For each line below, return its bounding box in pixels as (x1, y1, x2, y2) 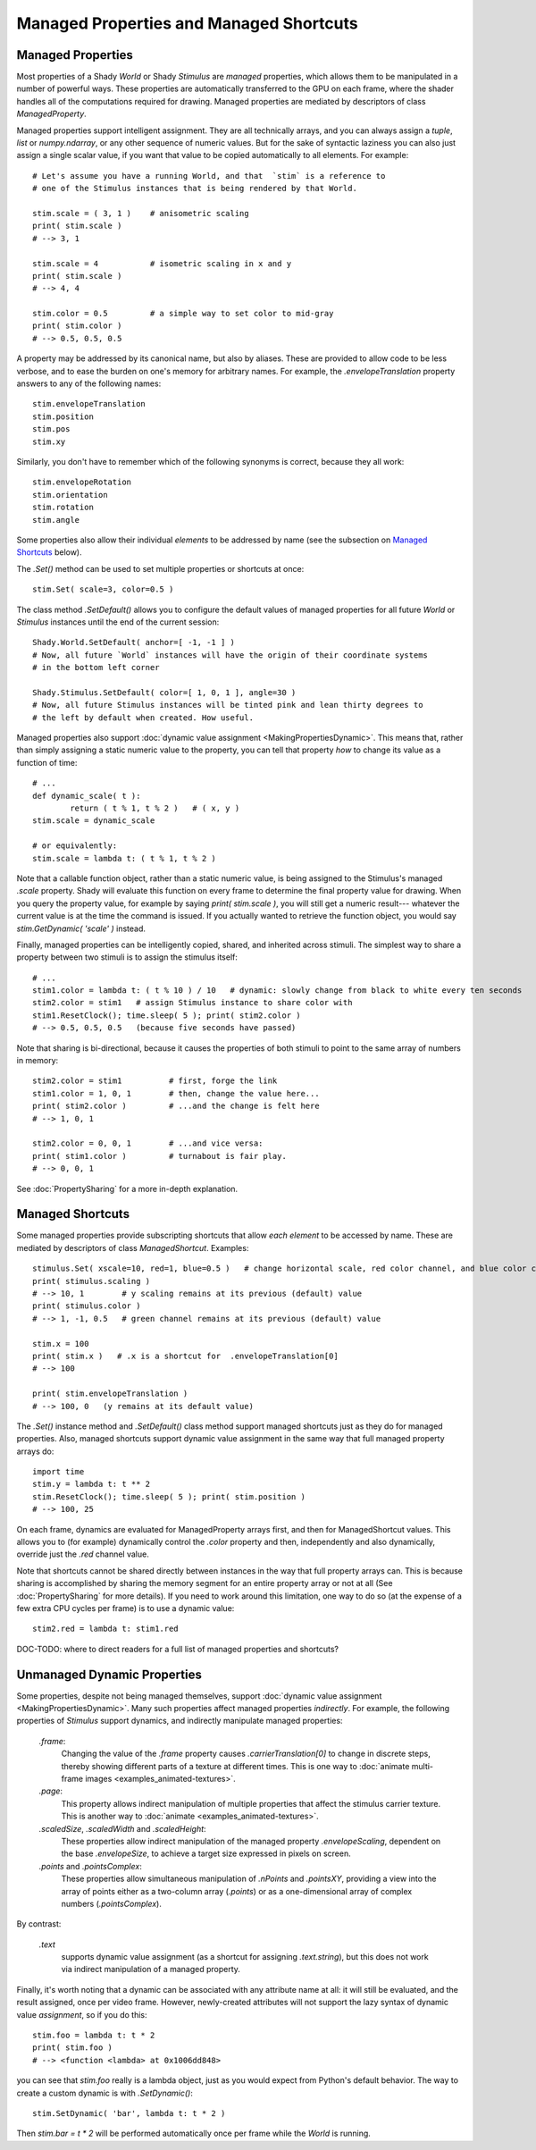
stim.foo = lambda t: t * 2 (32, 2030, 155, 2041)
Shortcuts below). (16, 547, 82, 558)
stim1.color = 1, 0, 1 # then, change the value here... (32, 1088, 321, 1098)
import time (32, 1466, 85, 1477)
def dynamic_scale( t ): (32, 791, 141, 801)
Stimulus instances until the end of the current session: (16, 617, 220, 627)
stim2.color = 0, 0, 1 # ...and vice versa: (32, 1138, 264, 1148)
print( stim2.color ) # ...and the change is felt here (32, 1101, 321, 1112)
